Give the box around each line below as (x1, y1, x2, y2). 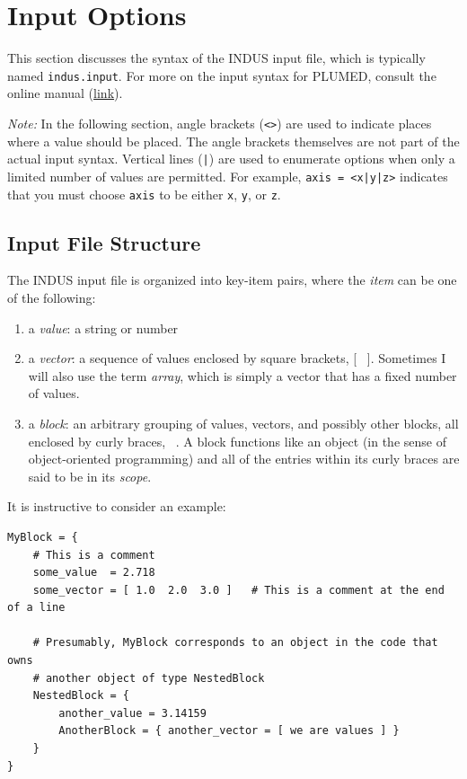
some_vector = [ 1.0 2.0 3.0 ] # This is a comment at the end (32, 583, 445, 597)
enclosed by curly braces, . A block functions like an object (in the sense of (28, 431, 446, 450)
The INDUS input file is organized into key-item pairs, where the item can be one (7, 270, 457, 289)
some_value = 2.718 (32, 566, 155, 580)
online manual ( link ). (7, 84, 123, 102)
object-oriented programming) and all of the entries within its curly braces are (28, 449, 460, 468)
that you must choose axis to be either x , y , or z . (7, 184, 281, 203)
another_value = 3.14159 (58, 706, 207, 720)
